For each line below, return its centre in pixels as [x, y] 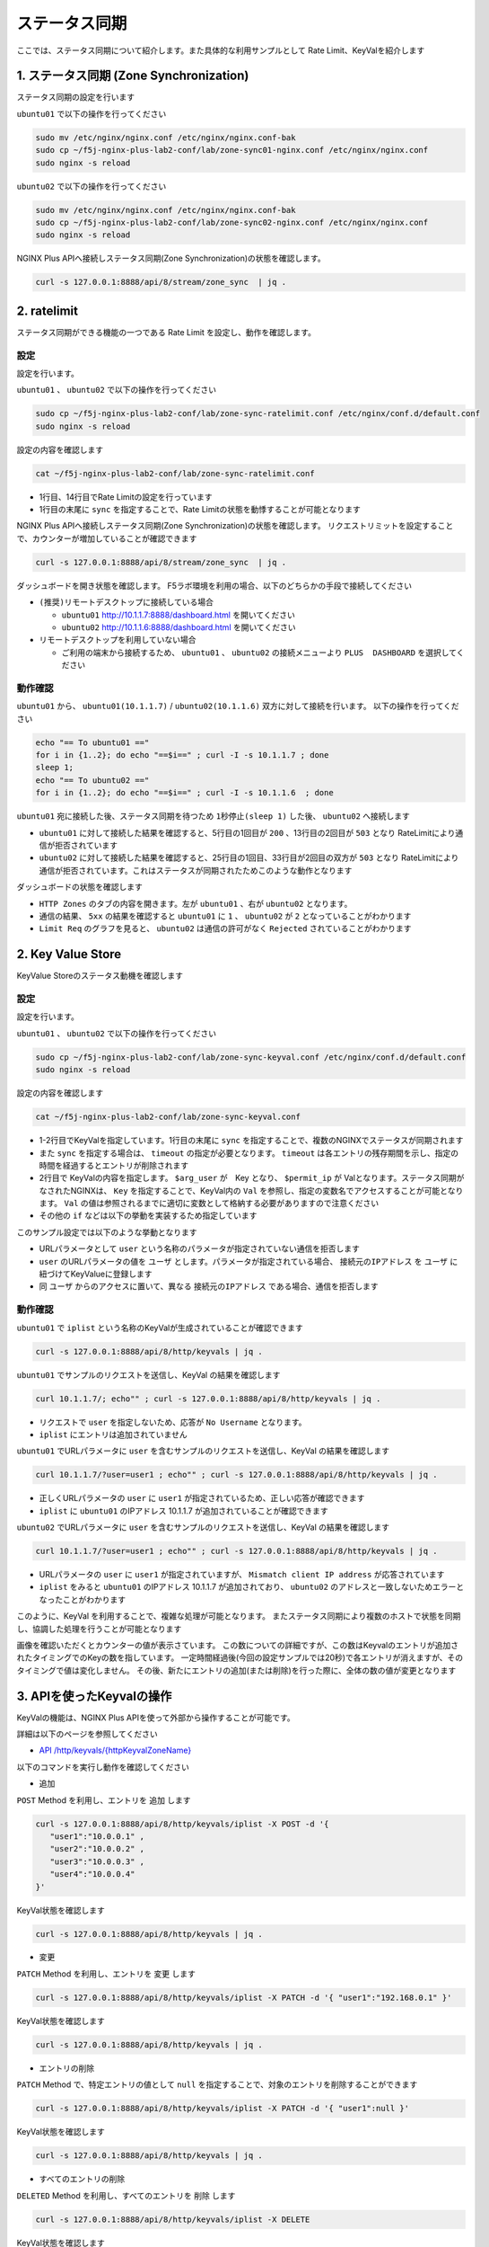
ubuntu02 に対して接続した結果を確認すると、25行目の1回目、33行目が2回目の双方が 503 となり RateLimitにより [249, 857]
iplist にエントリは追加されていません [113, 1434]
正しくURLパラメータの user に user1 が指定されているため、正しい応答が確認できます [202, 1498]
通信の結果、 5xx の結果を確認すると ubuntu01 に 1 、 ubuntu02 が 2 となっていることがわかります [225, 916]
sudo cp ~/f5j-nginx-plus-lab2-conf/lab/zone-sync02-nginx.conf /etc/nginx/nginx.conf [232, 222]
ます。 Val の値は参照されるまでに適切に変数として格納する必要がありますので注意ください [209, 1203]
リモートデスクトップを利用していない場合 [118, 640]
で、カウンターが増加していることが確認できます [107, 538]
